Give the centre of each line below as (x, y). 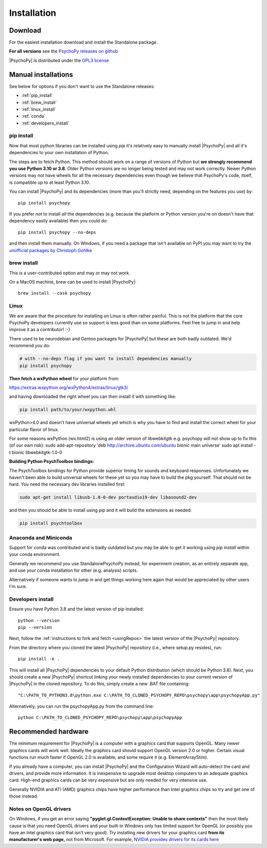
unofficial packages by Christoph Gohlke (51, 250)
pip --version (35, 627)
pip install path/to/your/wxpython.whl (68, 410)
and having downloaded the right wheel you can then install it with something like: (93, 397)
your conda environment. (35, 554)
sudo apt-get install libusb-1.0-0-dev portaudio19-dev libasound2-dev (108, 497)
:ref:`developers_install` (45, 123)
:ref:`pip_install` (37, 95)
